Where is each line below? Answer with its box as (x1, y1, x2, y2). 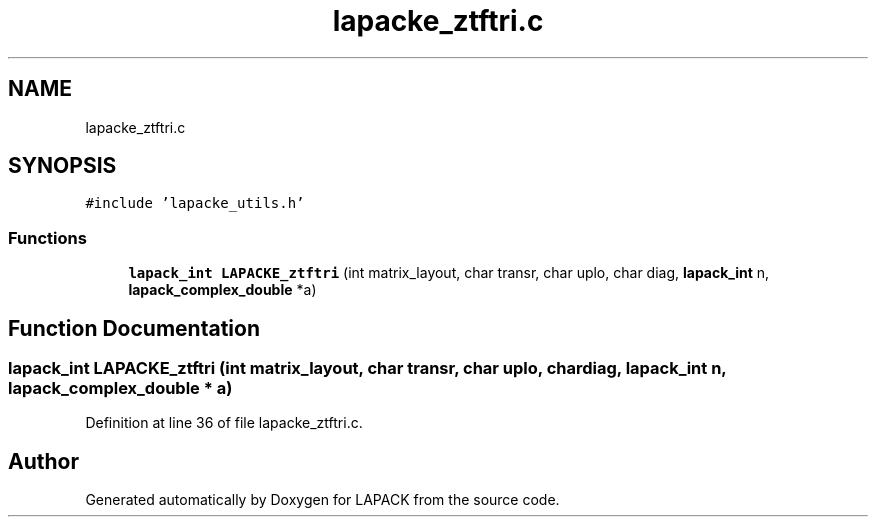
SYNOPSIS (8, 153, 117, 179)
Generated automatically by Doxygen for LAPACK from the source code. (85, 491, 560, 509)
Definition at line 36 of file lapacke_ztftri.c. (85, 414, 363, 432)
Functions (8, 227, 87, 248)
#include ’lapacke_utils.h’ (85, 195, 305, 212)
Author (8, 448, 79, 474)
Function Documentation (8, 315, 260, 341)
